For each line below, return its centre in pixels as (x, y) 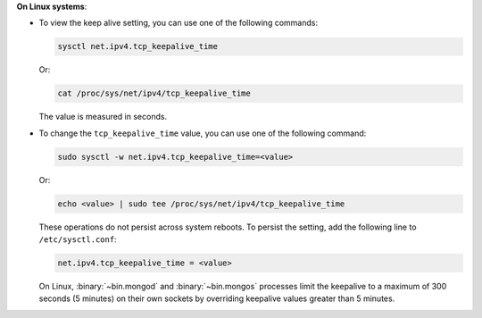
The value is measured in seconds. (103, 117)
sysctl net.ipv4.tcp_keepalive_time (138, 46)
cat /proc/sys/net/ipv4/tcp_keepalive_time (154, 93)
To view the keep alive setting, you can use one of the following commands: (179, 23)
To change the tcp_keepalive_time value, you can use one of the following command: (203, 133)
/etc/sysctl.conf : (78, 239)
